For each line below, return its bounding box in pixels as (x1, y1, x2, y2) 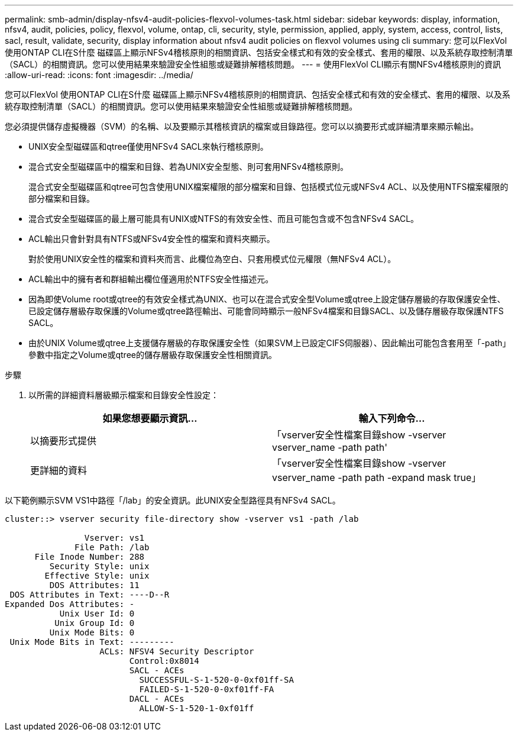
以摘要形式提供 (30, 435, 97, 447)
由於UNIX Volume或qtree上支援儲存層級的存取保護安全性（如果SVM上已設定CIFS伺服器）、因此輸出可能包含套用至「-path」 (28, 338, 511, 348)
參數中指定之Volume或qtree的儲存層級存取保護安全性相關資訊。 (28, 350, 277, 360)
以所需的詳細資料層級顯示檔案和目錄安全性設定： (28, 390, 219, 400)
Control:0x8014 (129, 656, 199, 666)
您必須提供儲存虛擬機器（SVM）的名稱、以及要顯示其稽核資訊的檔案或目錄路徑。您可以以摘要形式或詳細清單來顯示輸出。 (5, 121, 479, 131)
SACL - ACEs (129, 666, 184, 675)
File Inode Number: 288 (34, 552, 145, 561)
